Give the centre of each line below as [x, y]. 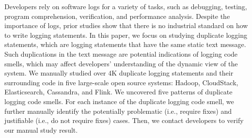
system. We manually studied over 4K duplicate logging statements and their [119, 73]
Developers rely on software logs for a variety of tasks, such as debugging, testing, [126, 6]
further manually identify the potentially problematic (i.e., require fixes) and [118, 111]
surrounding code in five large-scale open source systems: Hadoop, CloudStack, [121, 82]
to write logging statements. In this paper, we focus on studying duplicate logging [126, 35]
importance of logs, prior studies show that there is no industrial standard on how [126, 25]
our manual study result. [41, 130]
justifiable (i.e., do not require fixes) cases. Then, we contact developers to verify [124, 120]
